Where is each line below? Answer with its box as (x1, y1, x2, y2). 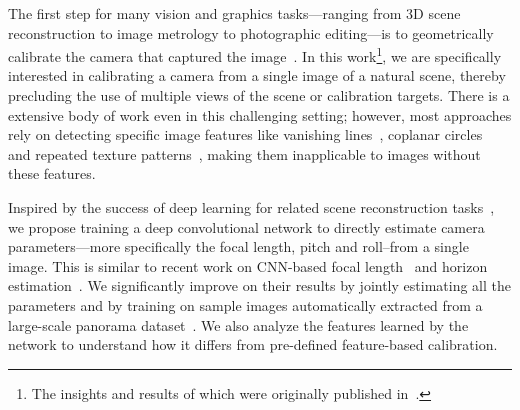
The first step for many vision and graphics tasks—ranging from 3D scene (8, 3, 461, 23)
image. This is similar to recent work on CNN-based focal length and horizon (8, 255, 488, 276)
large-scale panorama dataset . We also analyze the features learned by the (8, 314, 469, 335)
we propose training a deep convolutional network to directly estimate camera (8, 216, 485, 237)
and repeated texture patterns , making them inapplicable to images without (8, 143, 481, 164)
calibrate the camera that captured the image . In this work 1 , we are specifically (8, 43, 502, 66)
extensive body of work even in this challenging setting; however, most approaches (8, 104, 512, 125)
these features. (8, 163, 96, 184)
